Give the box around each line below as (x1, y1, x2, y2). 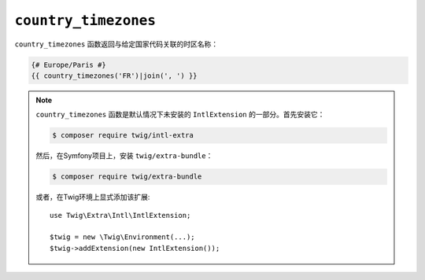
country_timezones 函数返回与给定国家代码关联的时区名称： (14, 39, 219, 49)
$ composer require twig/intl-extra (52, 131, 194, 140)
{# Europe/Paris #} (31, 60, 106, 69)
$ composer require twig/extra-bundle (52, 172, 202, 181)
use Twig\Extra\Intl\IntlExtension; (50, 211, 191, 219)
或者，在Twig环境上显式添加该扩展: (35, 193, 150, 202)
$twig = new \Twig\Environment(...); (50, 233, 196, 241)
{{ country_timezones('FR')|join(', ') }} (31, 71, 198, 80)
